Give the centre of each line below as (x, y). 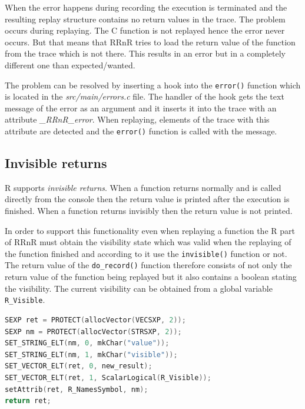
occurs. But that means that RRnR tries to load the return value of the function (150, 42)
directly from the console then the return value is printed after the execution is (147, 199)
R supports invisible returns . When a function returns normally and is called (143, 187)
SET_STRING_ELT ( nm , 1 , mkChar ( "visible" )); (91, 354)
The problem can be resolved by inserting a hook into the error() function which (153, 85)
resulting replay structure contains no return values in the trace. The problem (145, 19)
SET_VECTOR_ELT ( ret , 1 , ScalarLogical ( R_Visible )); (108, 377)
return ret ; (28, 401)
